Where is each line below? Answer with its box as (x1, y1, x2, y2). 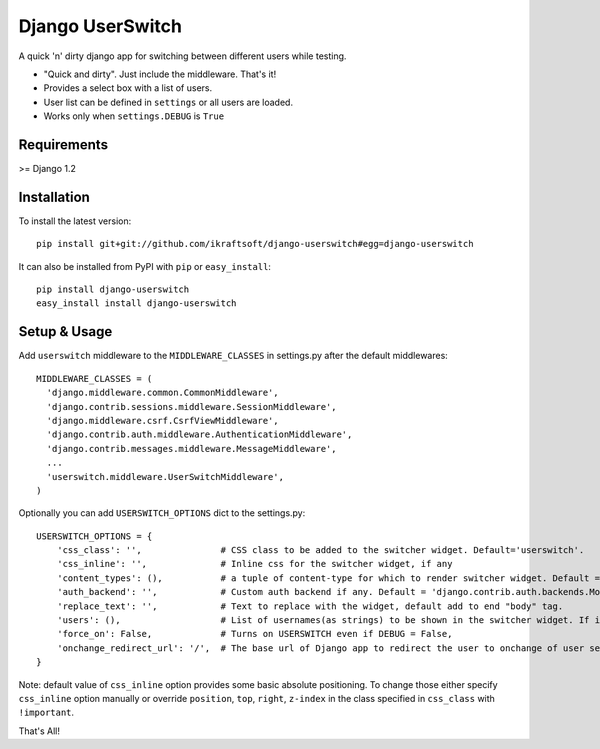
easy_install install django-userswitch (36, 298, 237, 309)
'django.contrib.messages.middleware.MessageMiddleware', (46, 443, 337, 454)
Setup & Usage (18, 323, 113, 340)
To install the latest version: (18, 215, 132, 227)
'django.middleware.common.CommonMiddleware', (46, 387, 279, 399)
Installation (18, 188, 90, 205)
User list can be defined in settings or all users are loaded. (43, 96, 294, 108)
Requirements (18, 136, 109, 153)
